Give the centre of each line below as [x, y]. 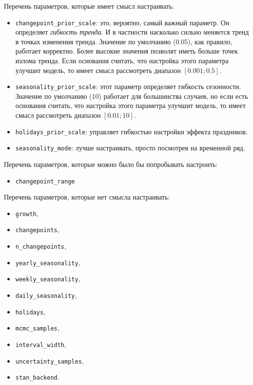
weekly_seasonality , [48, 279]
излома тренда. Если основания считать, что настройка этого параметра [122, 61]
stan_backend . [37, 377]
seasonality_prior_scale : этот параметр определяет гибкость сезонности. [128, 86]
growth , [27, 213]
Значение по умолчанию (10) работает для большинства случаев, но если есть [132, 96]
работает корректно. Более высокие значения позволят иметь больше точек [126, 51]
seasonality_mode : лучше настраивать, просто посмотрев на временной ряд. [130, 148]
